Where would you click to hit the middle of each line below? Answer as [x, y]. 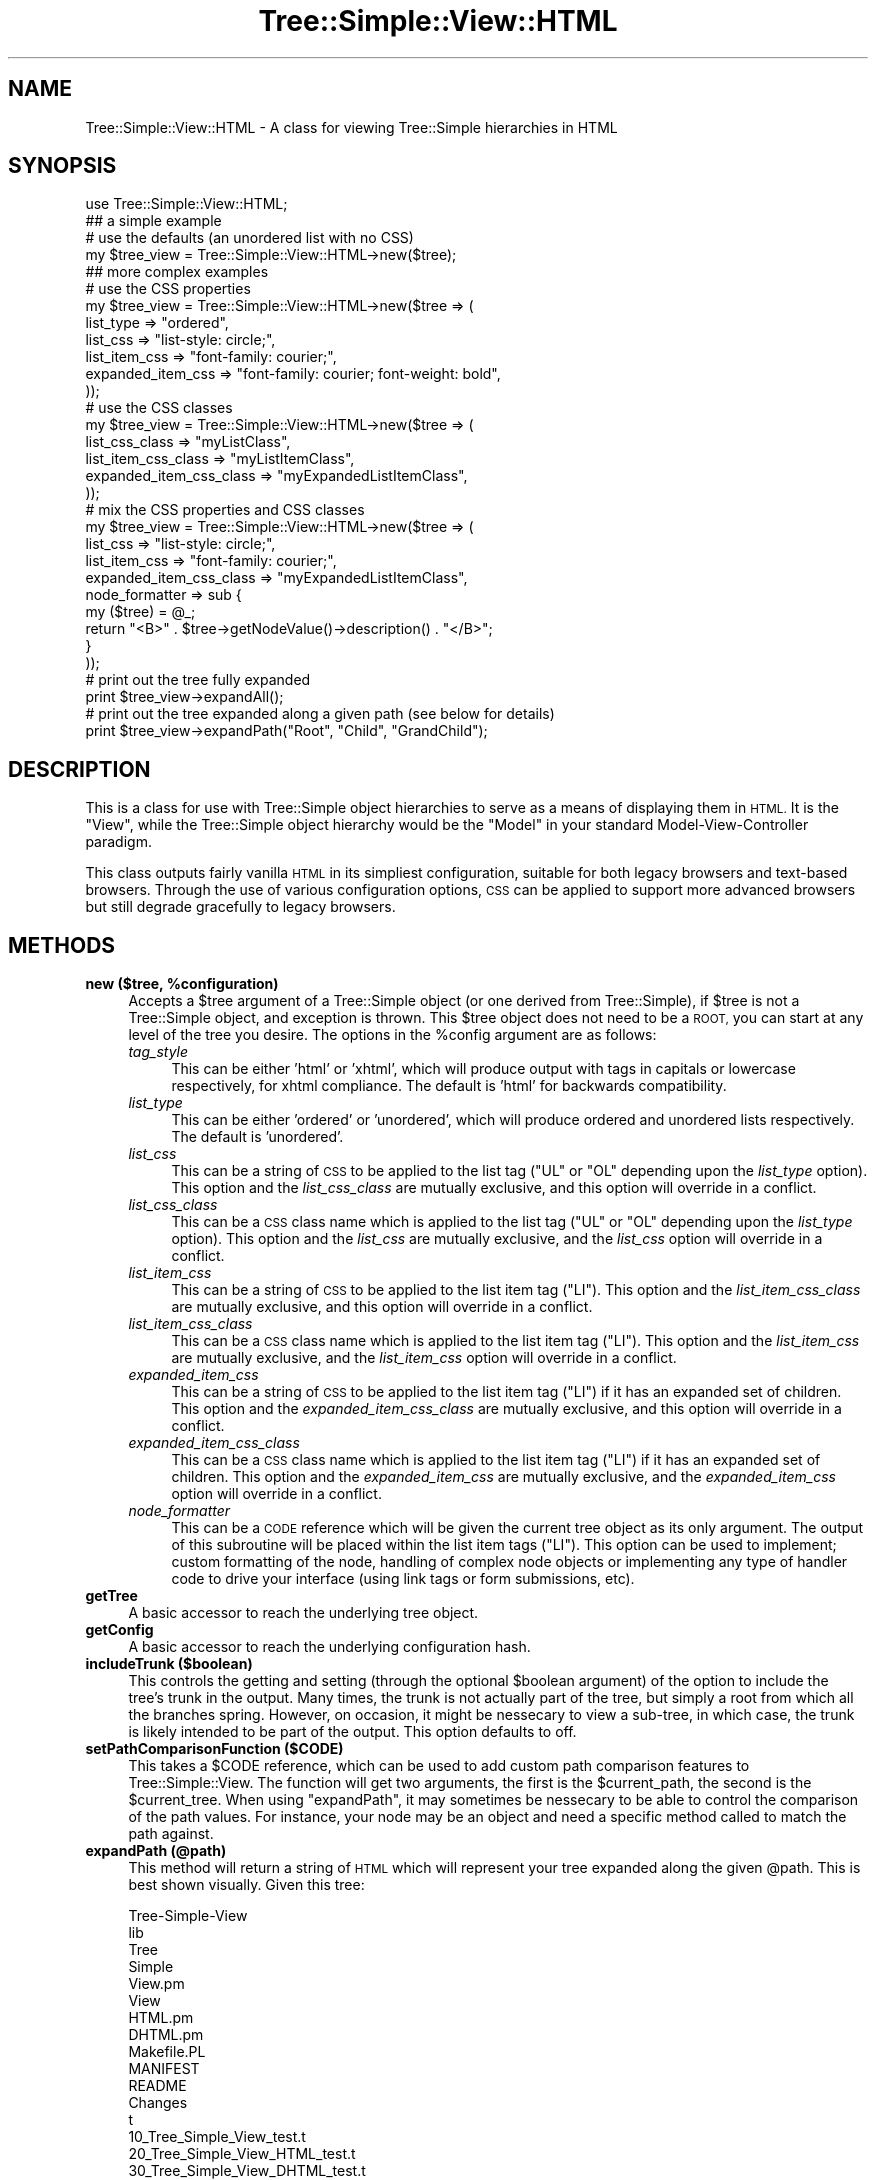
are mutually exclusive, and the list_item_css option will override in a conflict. [424, 1358]
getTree [111, 1596]
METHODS [62, 945]
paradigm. [118, 842]
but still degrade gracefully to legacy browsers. [240, 907]
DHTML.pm [166, 2035]
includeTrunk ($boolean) [169, 1664]
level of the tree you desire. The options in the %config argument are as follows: [392, 1035]
